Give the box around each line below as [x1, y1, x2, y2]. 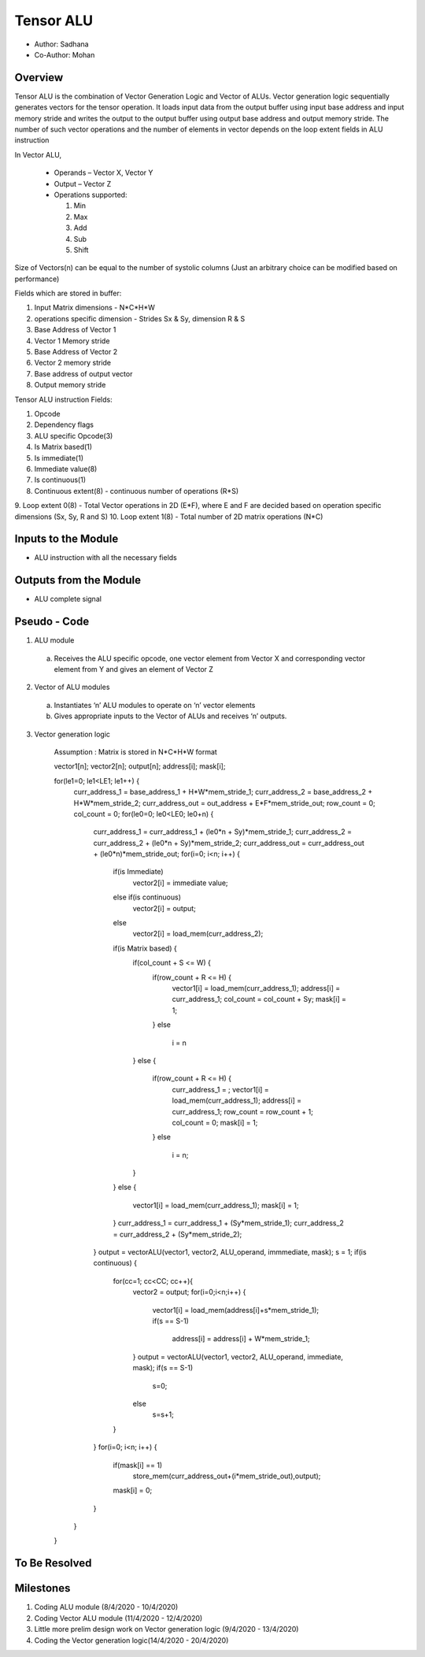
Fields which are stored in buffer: [14, 288, 122, 298]
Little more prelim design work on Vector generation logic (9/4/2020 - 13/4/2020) [34, 1625, 299, 1634]
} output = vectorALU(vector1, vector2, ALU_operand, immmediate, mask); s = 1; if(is [93, 1247, 367, 1257]
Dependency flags [34, 420, 94, 429]
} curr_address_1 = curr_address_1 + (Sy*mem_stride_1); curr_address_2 [113, 1218, 344, 1228]
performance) [14, 274, 60, 284]
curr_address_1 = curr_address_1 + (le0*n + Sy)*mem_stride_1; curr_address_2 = [93, 827, 352, 836]
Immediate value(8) [34, 464, 98, 473]
